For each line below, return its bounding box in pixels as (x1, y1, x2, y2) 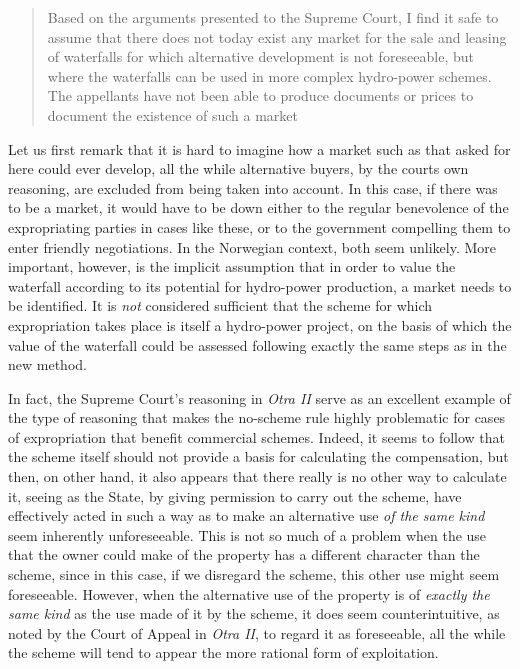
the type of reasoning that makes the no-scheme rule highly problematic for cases (8, 407, 506, 428)
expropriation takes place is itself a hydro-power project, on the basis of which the (8, 314, 512, 335)
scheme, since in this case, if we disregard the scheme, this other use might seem (8, 564, 500, 585)
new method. (8, 354, 87, 375)
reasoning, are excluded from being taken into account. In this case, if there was (8, 177, 498, 198)
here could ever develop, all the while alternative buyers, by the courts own (8, 158, 469, 179)
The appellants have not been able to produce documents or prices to (47, 85, 474, 106)
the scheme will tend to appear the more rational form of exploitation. (8, 642, 439, 663)
